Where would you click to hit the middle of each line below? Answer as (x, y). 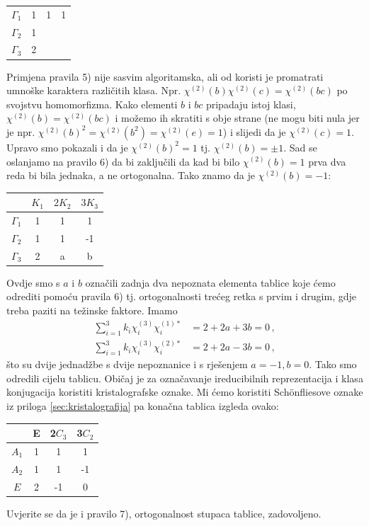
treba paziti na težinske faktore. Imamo (92, 310)
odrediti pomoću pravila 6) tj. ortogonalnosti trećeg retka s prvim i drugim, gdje (181, 296)
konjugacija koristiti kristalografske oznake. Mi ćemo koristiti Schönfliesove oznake (185, 392)
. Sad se (300, 147)
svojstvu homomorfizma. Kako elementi (92, 104)
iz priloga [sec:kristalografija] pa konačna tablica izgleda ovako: (143, 406)
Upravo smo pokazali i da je (67, 147)
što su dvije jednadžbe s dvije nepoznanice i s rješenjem (127, 364)
